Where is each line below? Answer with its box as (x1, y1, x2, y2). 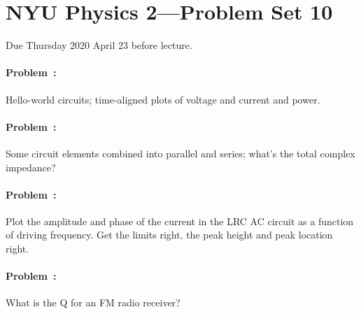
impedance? (6, 159, 56, 174)
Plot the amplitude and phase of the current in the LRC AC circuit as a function (6, 213, 354, 228)
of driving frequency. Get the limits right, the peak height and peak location (6, 227, 333, 242)
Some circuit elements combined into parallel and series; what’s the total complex (6, 145, 355, 160)
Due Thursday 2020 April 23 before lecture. (6, 38, 192, 52)
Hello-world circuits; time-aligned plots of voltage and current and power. (6, 92, 320, 106)
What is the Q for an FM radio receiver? (6, 295, 180, 310)
